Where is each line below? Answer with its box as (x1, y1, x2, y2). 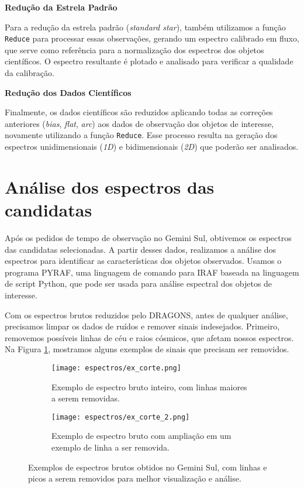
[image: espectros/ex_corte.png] (51, 363, 181, 372)
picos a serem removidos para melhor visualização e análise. (28, 472, 241, 484)
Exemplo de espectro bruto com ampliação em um (51, 429, 232, 442)
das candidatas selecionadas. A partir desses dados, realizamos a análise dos (5, 243, 277, 255)
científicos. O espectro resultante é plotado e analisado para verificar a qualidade (5, 55, 293, 67)
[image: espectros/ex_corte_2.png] (51, 413, 190, 421)
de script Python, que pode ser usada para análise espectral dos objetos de (5, 277, 272, 290)
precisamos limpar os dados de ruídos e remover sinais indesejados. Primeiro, (5, 320, 280, 332)
